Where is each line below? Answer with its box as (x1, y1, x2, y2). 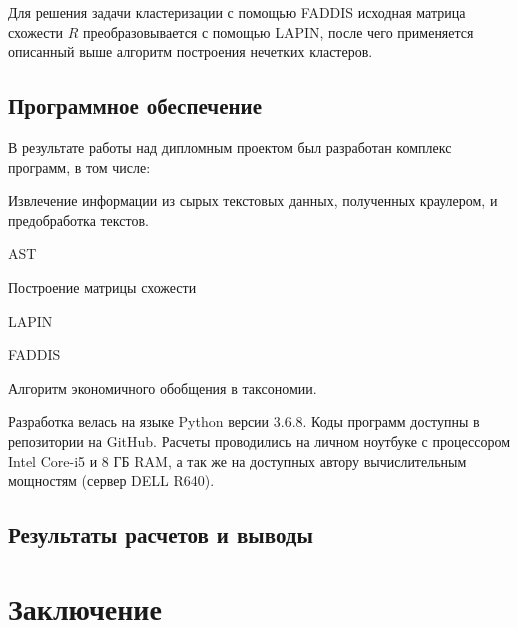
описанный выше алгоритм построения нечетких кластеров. (8, 41, 373, 62)
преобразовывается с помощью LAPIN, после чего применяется (82, 21, 474, 42)
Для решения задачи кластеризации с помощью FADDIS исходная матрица (8, 2, 466, 22)
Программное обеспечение (8, 90, 263, 121)
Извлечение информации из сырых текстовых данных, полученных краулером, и (8, 190, 498, 211)
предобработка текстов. (8, 209, 149, 230)
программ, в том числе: (8, 156, 151, 177)
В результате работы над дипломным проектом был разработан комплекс (8, 136, 452, 157)
